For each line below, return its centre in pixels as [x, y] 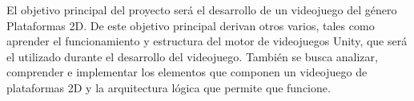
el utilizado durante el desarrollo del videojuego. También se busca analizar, [192, 56]
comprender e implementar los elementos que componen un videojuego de [187, 72]
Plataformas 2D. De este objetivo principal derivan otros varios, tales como [191, 25]
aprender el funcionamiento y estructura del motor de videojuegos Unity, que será [207, 41]
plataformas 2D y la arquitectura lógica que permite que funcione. [169, 87]
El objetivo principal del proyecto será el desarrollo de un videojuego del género [202, 10]
